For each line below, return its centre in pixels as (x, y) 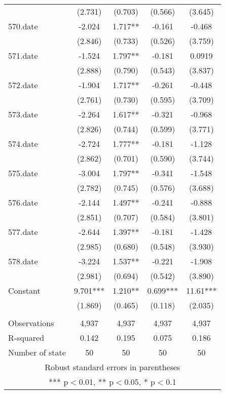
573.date (23, 114)
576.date (23, 202)
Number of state (37, 352)
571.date (23, 55)
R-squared (26, 338)
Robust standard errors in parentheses (113, 367)
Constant (24, 290)
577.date (23, 232)
